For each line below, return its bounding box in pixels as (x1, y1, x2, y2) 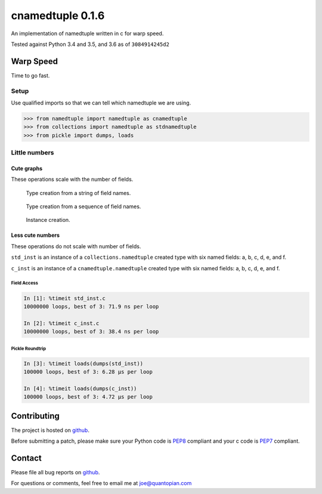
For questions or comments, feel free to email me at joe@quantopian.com (11, 480, 192, 487)
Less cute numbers (11, 231, 60, 239)
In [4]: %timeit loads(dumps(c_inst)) (23, 385, 137, 392)
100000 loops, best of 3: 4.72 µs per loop (23, 394, 153, 400)
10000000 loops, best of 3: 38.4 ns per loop (23, 328, 159, 335)
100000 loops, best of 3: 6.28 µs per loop (23, 369, 153, 375)
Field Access (11, 280, 39, 286)
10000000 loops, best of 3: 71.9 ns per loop (23, 303, 159, 310)
